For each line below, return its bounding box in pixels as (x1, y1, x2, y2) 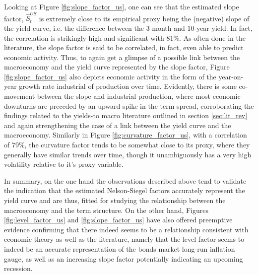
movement (4, 91, 35, 101)
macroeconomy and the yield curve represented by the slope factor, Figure (4, 62, 230, 72)
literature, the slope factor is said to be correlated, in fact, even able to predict (4, 42, 244, 53)
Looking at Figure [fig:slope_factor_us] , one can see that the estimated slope (4, 1, 239, 11)
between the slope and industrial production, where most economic (37, 91, 241, 101)
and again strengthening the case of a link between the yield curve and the (4, 120, 231, 130)
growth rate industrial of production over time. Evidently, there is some (19, 81, 237, 91)
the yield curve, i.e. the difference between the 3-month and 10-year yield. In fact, (4, 22, 253, 33)
